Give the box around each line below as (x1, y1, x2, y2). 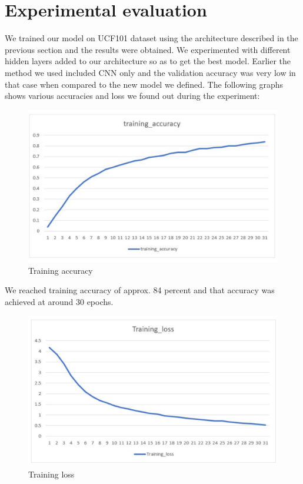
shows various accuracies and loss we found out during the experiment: (5, 89, 260, 102)
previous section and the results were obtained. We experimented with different (5, 43, 291, 55)
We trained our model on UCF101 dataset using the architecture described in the (5, 32, 298, 44)
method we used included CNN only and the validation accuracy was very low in (5, 66, 296, 78)
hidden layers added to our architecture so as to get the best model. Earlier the (5, 55, 291, 67)
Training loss (28, 468, 75, 480)
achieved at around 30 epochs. (5, 295, 114, 307)
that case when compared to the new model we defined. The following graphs (5, 78, 284, 90)
